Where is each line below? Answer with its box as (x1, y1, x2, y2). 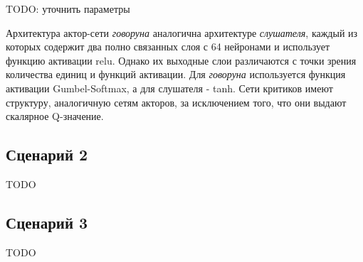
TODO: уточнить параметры (6, 1, 130, 16)
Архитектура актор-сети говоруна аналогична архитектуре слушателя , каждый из (6, 25, 358, 40)
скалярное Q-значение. (6, 109, 104, 124)
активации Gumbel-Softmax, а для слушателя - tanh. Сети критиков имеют (6, 80, 333, 95)
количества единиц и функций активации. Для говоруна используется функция (6, 67, 346, 82)
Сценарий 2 (6, 143, 88, 165)
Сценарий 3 (6, 211, 88, 233)
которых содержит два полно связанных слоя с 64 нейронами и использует (6, 39, 330, 54)
